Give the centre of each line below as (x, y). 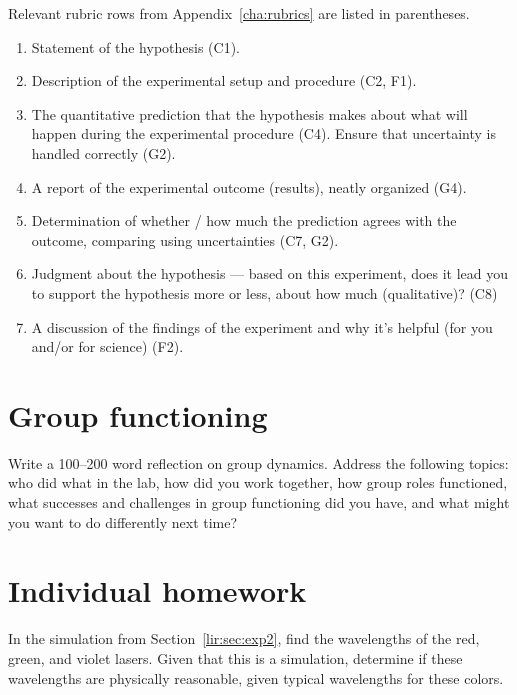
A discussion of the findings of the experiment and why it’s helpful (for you (262, 326)
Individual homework (157, 590)
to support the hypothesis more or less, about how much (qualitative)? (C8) (264, 292)
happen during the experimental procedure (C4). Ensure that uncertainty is (263, 133)
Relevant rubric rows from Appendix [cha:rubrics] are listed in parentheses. (239, 13)
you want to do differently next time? (123, 521)
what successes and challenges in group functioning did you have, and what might (259, 502)
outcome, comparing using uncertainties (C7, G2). (185, 239)
